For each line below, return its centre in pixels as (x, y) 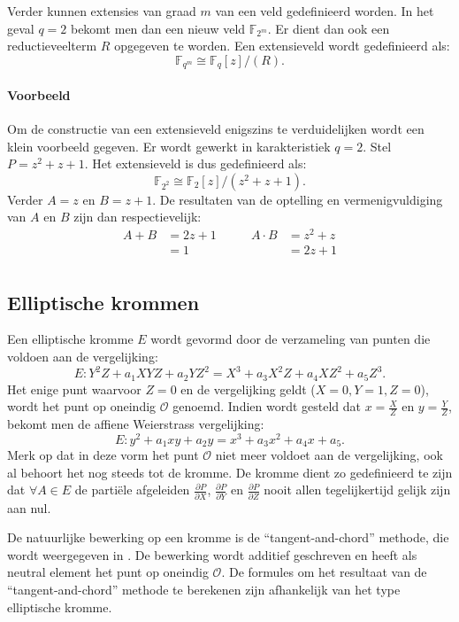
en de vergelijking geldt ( (248, 389)
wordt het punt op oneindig (82, 406)
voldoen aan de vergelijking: (83, 356)
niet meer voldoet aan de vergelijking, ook (329, 455)
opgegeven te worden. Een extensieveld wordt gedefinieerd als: (282, 46)
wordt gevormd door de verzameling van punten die (291, 339)
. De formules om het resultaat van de (324, 572)
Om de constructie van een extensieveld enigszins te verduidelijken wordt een (216, 129)
